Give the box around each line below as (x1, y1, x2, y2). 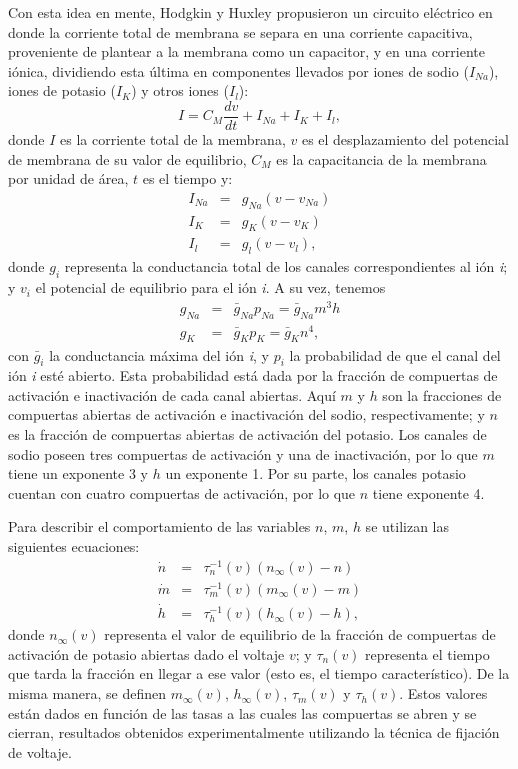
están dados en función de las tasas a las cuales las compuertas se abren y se (8, 702, 477, 723)
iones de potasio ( (8, 80, 116, 101)
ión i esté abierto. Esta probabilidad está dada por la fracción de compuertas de (8, 365, 498, 386)
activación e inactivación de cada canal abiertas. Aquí (8, 384, 336, 405)
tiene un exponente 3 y (8, 463, 148, 484)
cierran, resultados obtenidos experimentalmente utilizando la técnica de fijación (8, 722, 500, 743)
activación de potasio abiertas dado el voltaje (8, 643, 285, 664)
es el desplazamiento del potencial (301, 129, 509, 150)
